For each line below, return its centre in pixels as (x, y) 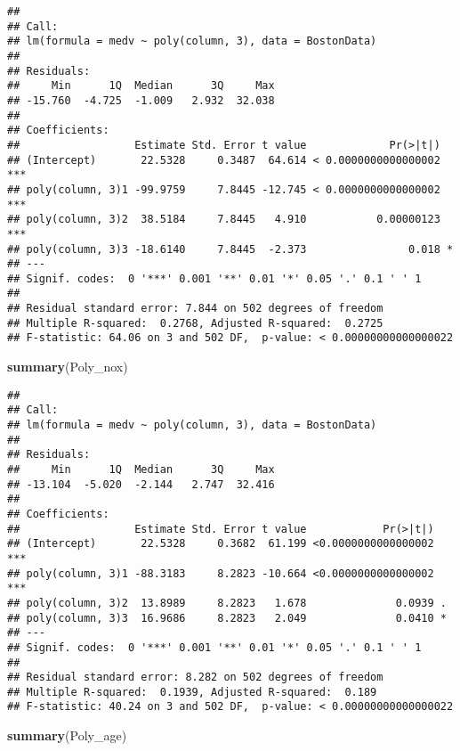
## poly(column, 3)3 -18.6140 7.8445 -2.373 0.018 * (230, 249)
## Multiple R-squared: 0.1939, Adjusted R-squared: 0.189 (192, 692)
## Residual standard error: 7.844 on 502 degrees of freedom (195, 309)
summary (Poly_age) (67, 735)
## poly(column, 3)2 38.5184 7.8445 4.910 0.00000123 (224, 220)
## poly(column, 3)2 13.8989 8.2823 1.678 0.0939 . (227, 603)
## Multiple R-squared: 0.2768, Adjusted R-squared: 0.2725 (195, 323)
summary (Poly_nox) (68, 367)
